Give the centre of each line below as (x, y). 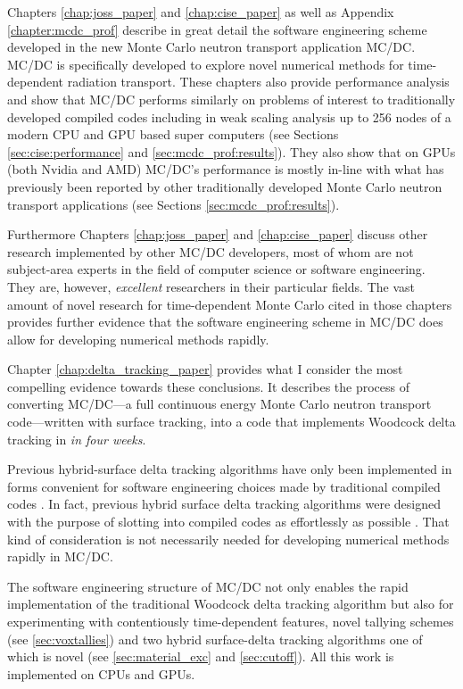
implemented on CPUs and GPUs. (101, 673)
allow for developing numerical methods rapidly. (138, 339)
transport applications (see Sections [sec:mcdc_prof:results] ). (174, 204)
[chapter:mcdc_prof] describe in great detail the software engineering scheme (217, 29)
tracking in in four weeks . (77, 439)
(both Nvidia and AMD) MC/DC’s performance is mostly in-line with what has (226, 169)
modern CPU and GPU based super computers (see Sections (173, 134)
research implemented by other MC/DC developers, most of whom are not (211, 251)
